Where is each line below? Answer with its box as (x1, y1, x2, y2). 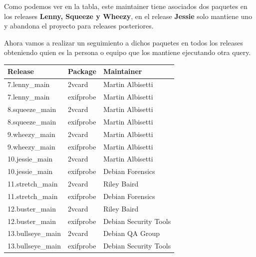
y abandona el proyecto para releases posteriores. (4, 20, 154, 31)
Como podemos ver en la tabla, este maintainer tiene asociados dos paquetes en (4, 1, 248, 11)
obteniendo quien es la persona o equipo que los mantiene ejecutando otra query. (4, 47, 251, 57)
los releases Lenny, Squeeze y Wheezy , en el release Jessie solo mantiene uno (4, 10, 253, 21)
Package (68, 66, 96, 76)
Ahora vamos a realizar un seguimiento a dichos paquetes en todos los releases (4, 37, 244, 47)
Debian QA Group (103, 228, 160, 238)
